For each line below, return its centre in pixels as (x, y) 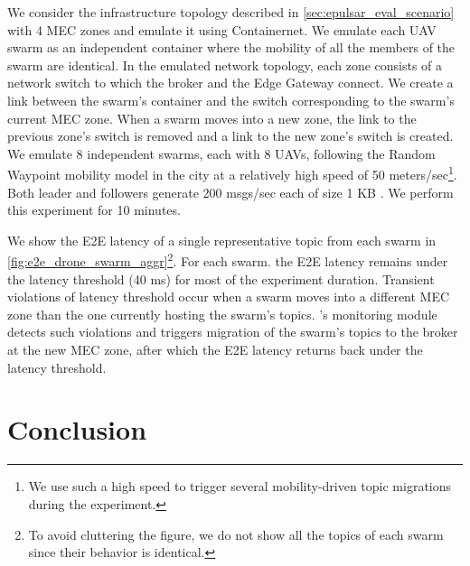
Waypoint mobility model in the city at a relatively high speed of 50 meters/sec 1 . (232, 173)
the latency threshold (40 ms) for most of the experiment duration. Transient (221, 278)
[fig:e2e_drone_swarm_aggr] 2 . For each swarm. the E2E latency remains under (228, 260)
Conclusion (77, 429)
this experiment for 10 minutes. (94, 210)
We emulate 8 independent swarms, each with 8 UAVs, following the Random (221, 153)
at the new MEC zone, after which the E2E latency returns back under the (215, 349)
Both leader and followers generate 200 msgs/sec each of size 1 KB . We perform (230, 192)
